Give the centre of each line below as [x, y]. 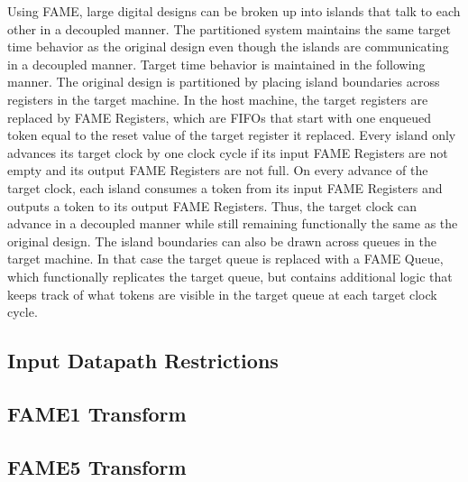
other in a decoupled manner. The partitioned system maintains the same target [229, 28]
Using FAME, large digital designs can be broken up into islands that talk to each [234, 11]
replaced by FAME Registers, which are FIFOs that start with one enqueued [220, 117]
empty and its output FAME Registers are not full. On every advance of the [218, 170]
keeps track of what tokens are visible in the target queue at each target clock [222, 294]
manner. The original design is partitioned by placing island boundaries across [224, 82]
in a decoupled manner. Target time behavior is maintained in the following [216, 64]
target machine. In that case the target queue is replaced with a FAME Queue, [225, 259]
